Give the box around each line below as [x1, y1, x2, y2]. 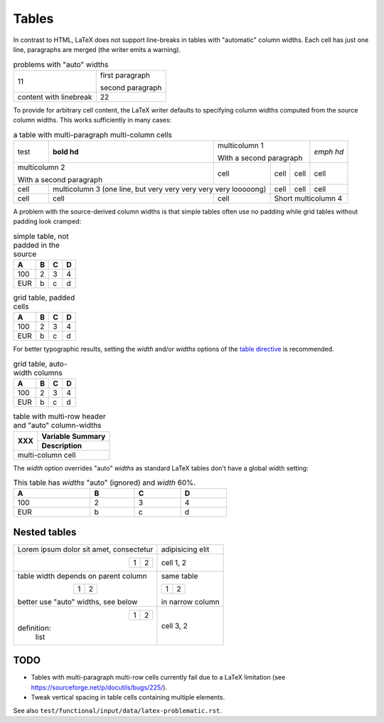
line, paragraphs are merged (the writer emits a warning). [13, 45, 181, 53]
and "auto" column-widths [13, 421, 102, 431]
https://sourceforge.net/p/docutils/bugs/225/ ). [31, 683, 167, 692]
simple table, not [13, 231, 69, 241]
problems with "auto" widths [13, 59, 109, 69]
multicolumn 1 [217, 140, 265, 150]
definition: [17, 623, 51, 633]
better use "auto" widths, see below [17, 596, 138, 606]
